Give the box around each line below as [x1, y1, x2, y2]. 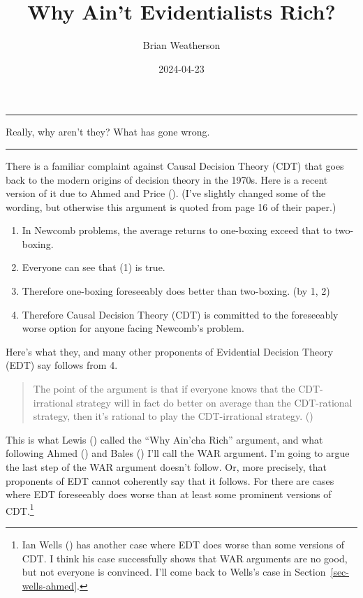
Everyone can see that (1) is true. [22, 260, 165, 275]
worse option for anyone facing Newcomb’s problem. [22, 321, 244, 335]
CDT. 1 [6, 501, 34, 518]
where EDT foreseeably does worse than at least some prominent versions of [6, 487, 332, 502]
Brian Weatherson [142, 38, 221, 52]
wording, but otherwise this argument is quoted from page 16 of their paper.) [6, 199, 336, 214]
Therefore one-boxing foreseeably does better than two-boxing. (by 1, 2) [22, 284, 330, 298]
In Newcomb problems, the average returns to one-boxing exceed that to [22, 223, 332, 238]
